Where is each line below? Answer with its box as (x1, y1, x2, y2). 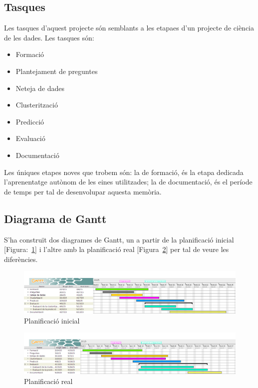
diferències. (4, 253, 38, 264)
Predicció (15, 116, 44, 126)
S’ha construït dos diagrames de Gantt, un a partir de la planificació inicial (4, 234, 234, 244)
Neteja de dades (15, 82, 65, 93)
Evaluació (15, 133, 45, 143)
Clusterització (15, 99, 58, 110)
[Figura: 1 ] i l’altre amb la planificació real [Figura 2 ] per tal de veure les (4, 244, 229, 254)
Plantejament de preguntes (15, 65, 98, 76)
